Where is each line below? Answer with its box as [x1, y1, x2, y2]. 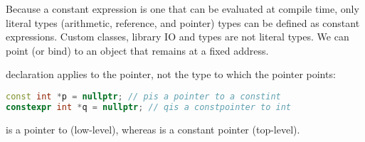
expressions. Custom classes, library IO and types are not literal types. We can [6, 29, 349, 44]
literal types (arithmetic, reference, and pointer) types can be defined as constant [6, 15, 360, 30]
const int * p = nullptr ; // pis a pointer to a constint [6, 91, 281, 102]
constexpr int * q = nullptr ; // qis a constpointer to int [6, 102, 292, 112]
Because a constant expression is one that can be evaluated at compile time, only [6, 1, 359, 16]
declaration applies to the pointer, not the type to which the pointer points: [6, 67, 336, 82]
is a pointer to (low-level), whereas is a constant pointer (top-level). [6, 121, 300, 136]
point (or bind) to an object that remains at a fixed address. [6, 43, 269, 58]
